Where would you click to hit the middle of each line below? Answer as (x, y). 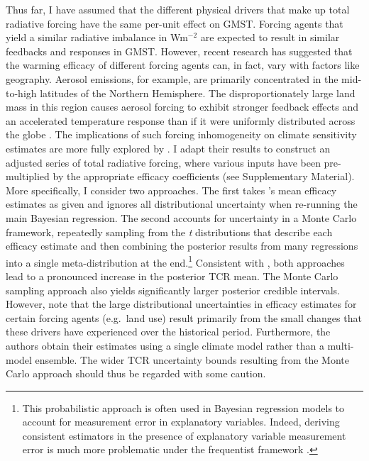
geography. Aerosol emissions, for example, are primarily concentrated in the (172, 78)
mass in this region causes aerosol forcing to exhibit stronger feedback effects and (182, 107)
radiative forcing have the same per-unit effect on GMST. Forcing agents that (175, 23)
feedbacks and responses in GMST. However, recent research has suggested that (179, 51)
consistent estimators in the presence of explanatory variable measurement (184, 435)
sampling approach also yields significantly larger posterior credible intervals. (173, 290)
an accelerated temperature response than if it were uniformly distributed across (181, 120)
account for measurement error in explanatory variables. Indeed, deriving (181, 422)
